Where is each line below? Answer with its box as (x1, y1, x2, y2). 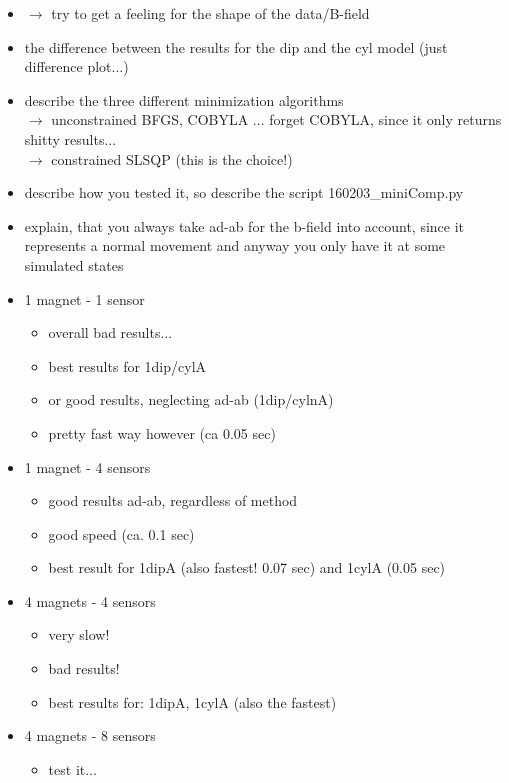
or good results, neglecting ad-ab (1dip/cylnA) (48, 389, 334, 410)
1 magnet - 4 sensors (24, 456, 151, 477)
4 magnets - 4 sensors (24, 590, 156, 611)
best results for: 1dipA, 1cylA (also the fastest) (48, 691, 337, 712)
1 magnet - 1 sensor (24, 288, 145, 309)
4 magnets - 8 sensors (24, 725, 156, 746)
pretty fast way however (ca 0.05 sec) (48, 422, 276, 443)
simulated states (24, 254, 124, 275)
